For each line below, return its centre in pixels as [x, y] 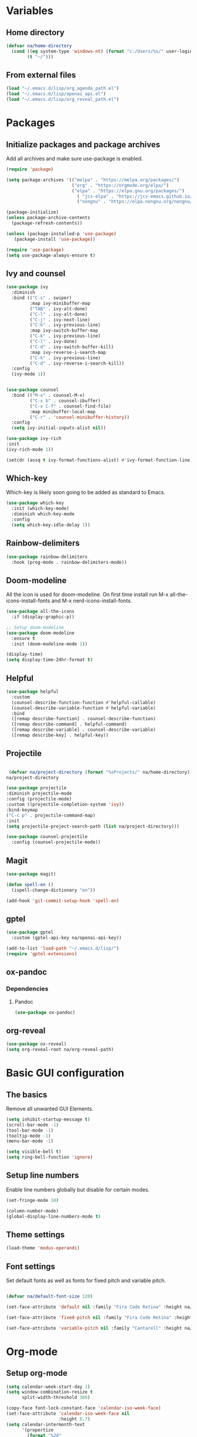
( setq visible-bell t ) [34, 1152]
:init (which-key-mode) [40, 509]
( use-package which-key [35, 503]
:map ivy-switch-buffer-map [64, 331]
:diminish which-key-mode [43, 514]
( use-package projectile [36, 788]
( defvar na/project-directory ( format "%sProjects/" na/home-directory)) [101, 772]
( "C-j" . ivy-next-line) [60, 320]
